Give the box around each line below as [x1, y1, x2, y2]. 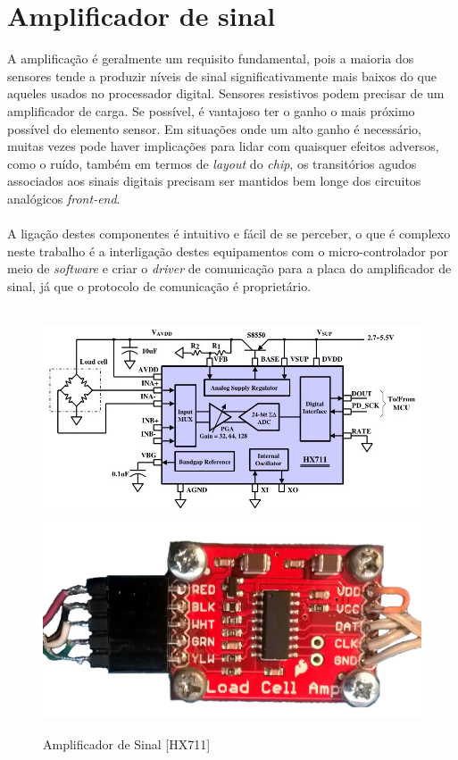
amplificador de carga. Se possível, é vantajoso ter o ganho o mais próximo [7, 101, 415, 120]
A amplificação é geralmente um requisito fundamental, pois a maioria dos [7, 49, 414, 68]
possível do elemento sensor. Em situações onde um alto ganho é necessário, [7, 119, 421, 138]
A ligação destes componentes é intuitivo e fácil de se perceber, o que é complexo [7, 224, 451, 243]
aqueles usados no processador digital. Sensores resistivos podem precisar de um [7, 84, 445, 103]
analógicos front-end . [7, 188, 121, 207]
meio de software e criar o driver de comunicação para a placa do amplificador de [7, 259, 452, 278]
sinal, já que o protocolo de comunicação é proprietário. [7, 276, 312, 295]
